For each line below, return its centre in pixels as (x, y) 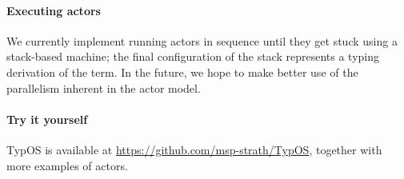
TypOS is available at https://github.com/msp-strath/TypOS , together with (194, 149)
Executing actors (54, 10)
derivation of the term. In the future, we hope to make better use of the (182, 72)
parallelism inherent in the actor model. (104, 88)
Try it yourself (47, 119)
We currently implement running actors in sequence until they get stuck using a (202, 40)
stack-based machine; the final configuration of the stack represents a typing (193, 56)
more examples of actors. (67, 165)
